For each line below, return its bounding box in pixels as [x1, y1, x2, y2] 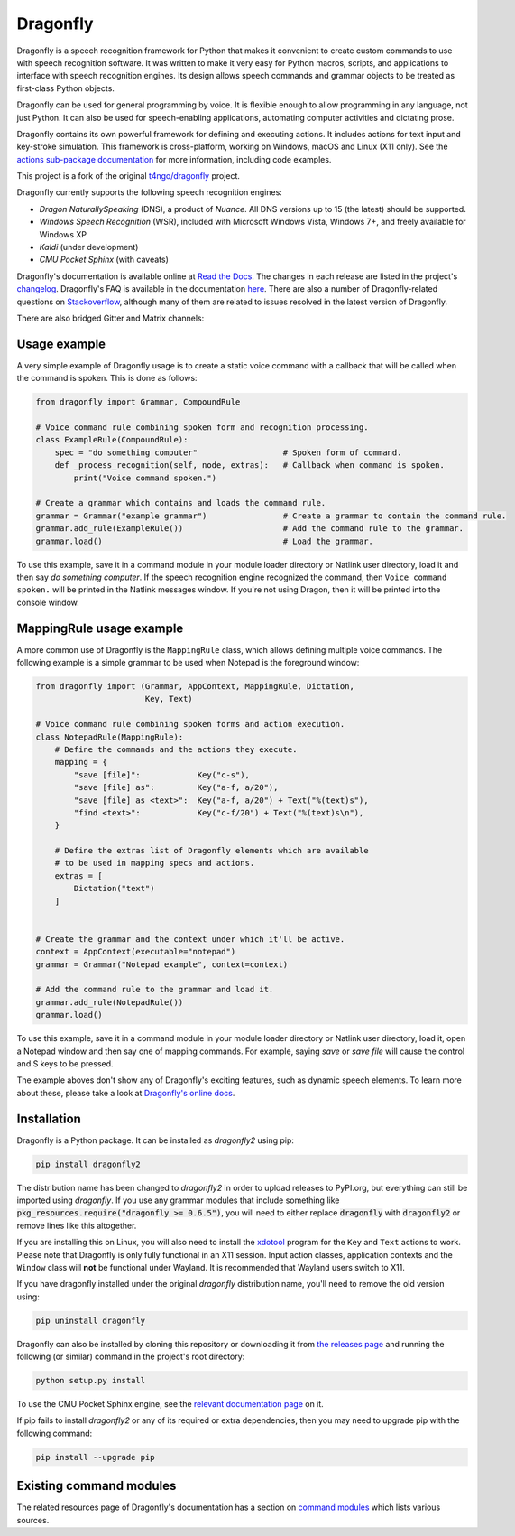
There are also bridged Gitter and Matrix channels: [16, 312, 205, 323]
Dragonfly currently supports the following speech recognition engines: [16, 187, 283, 198]
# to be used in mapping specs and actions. [54, 858, 255, 869]
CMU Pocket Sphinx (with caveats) [39, 254, 169, 265]
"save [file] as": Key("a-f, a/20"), [73, 782, 279, 793]
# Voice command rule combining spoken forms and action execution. [35, 719, 345, 730]
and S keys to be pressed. [16, 1057, 114, 1069]
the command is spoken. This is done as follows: [16, 373, 198, 384]
